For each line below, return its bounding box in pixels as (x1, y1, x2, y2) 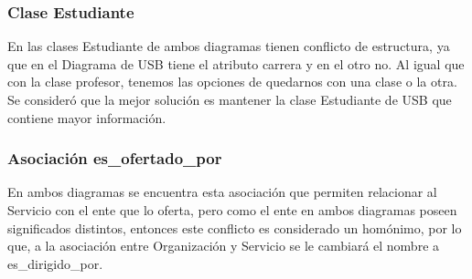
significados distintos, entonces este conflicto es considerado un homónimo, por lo (7, 218, 462, 237)
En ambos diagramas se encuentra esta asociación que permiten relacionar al (7, 182, 437, 201)
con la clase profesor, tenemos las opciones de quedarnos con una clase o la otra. (7, 72, 457, 91)
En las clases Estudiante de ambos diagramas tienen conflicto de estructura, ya (7, 36, 450, 56)
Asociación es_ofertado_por (7, 147, 222, 170)
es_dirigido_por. (7, 253, 103, 273)
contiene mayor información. (7, 108, 166, 127)
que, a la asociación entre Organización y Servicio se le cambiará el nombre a (7, 236, 440, 255)
